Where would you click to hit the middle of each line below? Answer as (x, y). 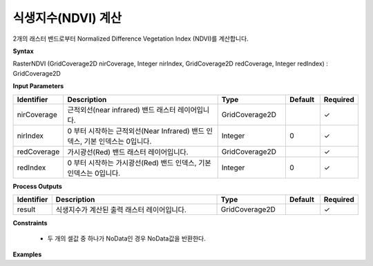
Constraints (30, 223)
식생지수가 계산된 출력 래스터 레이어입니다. (121, 209)
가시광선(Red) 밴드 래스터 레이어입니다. (128, 152)
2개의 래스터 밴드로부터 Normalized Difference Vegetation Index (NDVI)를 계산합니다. (131, 39)
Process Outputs (37, 186)
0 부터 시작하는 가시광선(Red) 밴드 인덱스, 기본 (140, 163)
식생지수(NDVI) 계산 (67, 18)
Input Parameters (38, 86)
